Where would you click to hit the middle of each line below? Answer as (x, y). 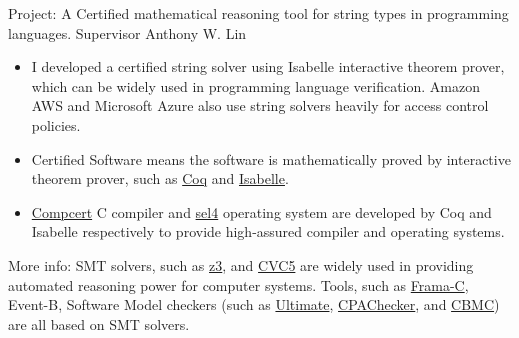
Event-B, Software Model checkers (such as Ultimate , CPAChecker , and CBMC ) (254, 304)
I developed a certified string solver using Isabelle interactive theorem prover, (268, 66)
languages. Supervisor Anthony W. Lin (127, 32)
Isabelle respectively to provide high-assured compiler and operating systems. (268, 231)
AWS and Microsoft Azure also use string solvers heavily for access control (260, 105)
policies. (56, 124)
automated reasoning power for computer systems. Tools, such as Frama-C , (238, 284)
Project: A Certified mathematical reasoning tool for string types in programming (258, 13)
